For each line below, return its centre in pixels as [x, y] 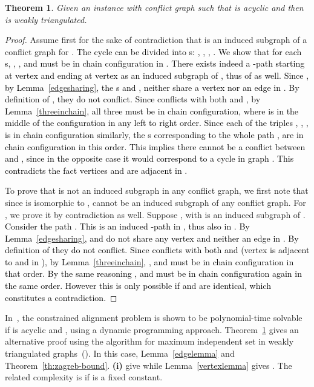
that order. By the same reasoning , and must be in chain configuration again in [153, 273]
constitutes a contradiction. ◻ [61, 297]
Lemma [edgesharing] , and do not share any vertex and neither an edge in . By [152, 238]
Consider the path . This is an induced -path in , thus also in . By [127, 226]
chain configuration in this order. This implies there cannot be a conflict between [155, 146]
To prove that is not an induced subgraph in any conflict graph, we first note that [157, 190]
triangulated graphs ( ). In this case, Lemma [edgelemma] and [120, 353]
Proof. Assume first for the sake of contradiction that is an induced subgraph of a [156, 40]
